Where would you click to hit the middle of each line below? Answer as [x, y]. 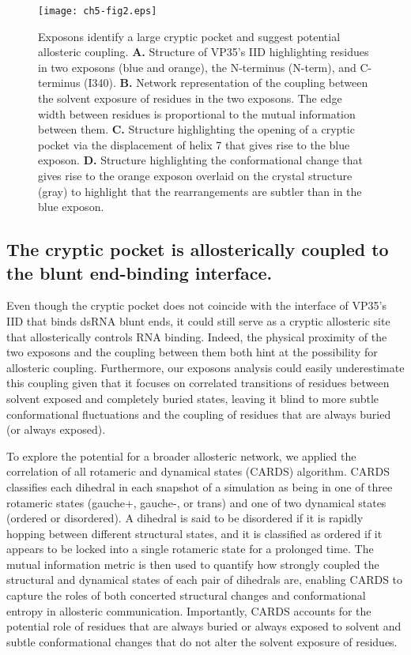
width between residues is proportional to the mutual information [197, 113]
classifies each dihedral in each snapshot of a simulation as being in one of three [200, 486]
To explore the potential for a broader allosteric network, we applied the [181, 455]
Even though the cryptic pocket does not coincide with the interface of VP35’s [196, 305]
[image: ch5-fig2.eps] [98, 11]
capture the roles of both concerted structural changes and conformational [186, 595]
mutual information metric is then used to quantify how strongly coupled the [193, 564]
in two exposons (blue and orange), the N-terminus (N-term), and [197, 67]
